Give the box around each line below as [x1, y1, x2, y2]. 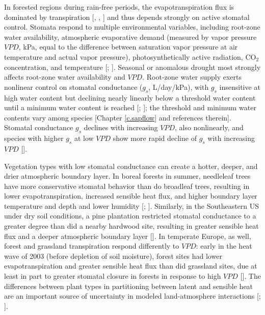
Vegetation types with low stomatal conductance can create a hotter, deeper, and [4, 160, 258, 171]
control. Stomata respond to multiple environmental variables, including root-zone [4, 21, 260, 32]
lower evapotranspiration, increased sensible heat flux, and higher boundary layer [4, 190, 257, 201]
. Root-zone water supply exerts [142, 71, 242, 82]
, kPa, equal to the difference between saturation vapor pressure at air [18, 41, 238, 52]
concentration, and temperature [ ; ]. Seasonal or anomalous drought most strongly [4, 61, 261, 72]
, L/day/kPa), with [148, 81, 209, 92]
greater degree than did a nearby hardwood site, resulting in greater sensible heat [4, 221, 259, 231]
